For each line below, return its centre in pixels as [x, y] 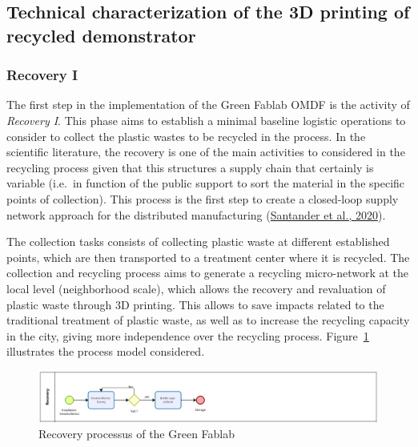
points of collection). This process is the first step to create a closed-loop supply [203, 198]
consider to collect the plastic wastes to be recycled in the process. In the [186, 136]
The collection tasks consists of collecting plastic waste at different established [198, 242]
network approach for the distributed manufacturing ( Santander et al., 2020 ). [196, 214]
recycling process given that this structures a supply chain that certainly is [190, 167]
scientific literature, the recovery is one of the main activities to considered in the [206, 152]
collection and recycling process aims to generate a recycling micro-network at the [208, 273]
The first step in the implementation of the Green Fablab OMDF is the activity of [208, 105]
